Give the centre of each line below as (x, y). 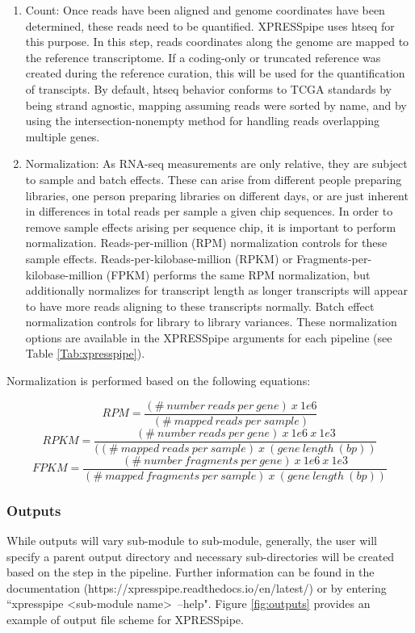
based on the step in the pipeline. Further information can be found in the (191, 572)
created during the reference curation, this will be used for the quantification (215, 73)
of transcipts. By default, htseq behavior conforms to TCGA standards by (209, 88)
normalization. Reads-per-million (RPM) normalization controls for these (206, 243)
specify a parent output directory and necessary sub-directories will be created (201, 556)
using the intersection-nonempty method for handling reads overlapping (203, 121)
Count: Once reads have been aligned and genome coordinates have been (205, 10)
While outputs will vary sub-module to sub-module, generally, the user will (192, 541)
